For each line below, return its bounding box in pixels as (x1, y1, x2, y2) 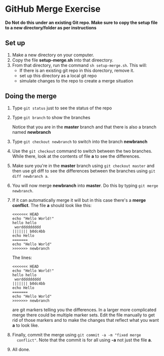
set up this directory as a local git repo (19, 72, 97, 79)
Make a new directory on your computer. (12, 52, 94, 58)
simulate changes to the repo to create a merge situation (19, 78, 133, 84)
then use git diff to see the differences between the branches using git (12, 168, 156, 174)
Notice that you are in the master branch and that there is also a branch (12, 124, 157, 130)
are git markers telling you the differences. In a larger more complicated (12, 307, 157, 313)
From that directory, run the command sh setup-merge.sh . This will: (12, 62, 147, 68)
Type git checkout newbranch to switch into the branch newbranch (12, 138, 148, 145)
